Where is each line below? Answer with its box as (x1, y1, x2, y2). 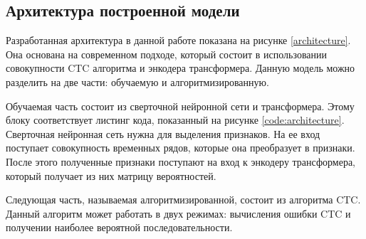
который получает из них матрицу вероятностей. (6, 168, 216, 183)
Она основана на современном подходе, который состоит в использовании (6, 46, 328, 61)
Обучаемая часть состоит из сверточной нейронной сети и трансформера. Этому (6, 98, 355, 113)
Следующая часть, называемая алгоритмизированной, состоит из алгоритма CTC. (6, 192, 361, 207)
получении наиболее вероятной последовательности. (6, 220, 233, 235)
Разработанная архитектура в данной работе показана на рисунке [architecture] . (6, 33, 351, 48)
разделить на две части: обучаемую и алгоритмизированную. (6, 74, 269, 89)
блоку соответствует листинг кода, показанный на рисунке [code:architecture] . (6, 112, 345, 127)
